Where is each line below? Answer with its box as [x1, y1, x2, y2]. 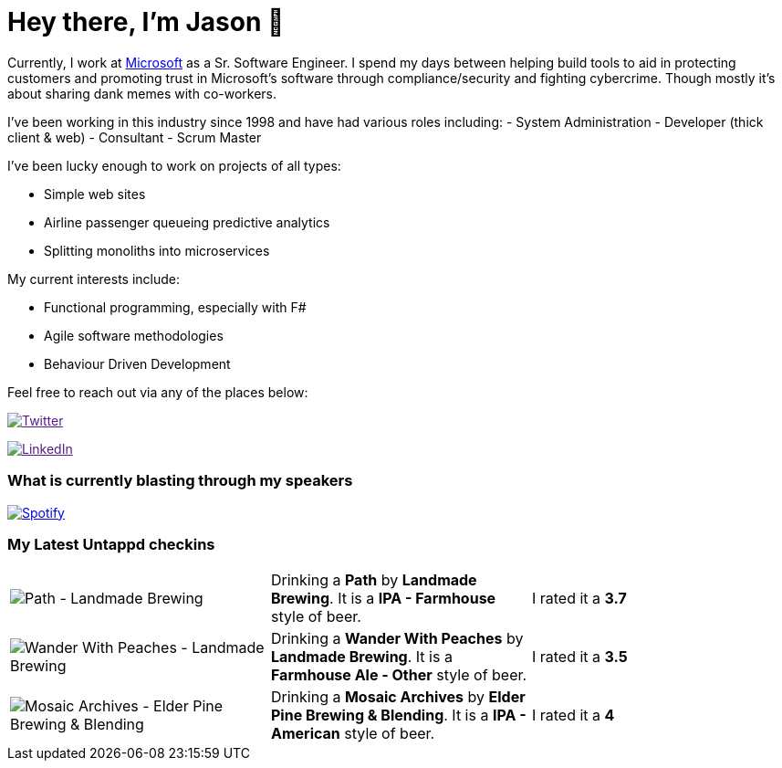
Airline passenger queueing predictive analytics [44, 214, 330, 230]
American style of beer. [270, 724, 435, 743]
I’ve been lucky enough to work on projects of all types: [7, 157, 341, 174]
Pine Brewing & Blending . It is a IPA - [270, 706, 527, 725]
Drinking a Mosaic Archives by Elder [270, 688, 526, 707]
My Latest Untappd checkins [7, 534, 215, 553]
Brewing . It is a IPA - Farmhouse [270, 589, 496, 608]
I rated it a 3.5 [531, 647, 628, 667]
